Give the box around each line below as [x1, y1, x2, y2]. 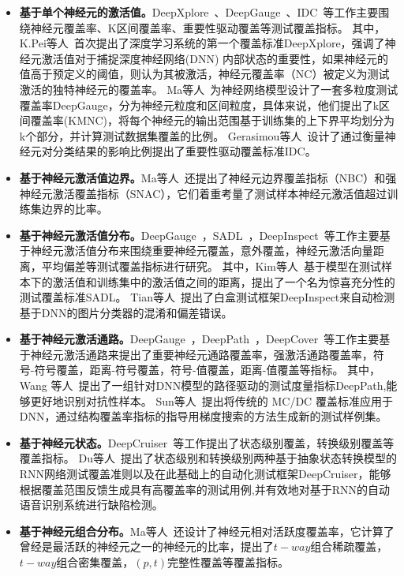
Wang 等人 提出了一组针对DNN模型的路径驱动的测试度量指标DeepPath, [19, 377, 387, 394]
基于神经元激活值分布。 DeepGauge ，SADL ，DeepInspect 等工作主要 [19, 226, 380, 243]
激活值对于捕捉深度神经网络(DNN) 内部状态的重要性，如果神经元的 [41, 50, 389, 66]
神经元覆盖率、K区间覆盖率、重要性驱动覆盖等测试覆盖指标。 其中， [30, 19, 386, 36]
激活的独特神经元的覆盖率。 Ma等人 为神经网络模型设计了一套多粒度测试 [19, 80, 398, 97]
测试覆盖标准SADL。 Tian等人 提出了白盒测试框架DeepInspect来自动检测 [19, 289, 395, 305]
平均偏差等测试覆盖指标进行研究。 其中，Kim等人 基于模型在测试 [41, 257, 381, 274]
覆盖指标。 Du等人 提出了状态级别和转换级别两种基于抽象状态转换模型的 [19, 450, 397, 466]
